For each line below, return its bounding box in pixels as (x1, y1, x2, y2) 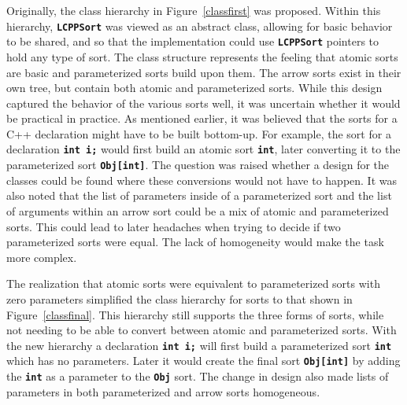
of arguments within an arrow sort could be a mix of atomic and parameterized (6, 202, 389, 219)
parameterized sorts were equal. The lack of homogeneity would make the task (6, 234, 384, 250)
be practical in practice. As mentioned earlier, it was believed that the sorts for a (6, 110, 398, 127)
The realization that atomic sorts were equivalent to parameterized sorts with (6, 275, 380, 292)
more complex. (6, 249, 77, 265)
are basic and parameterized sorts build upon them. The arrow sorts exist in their (6, 64, 401, 80)
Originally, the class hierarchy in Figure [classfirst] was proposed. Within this (6, 2, 381, 18)
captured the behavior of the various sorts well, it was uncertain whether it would (6, 94, 401, 111)
